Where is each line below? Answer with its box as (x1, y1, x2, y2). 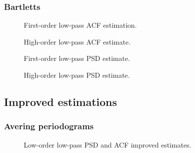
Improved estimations (4, 94, 117, 109)
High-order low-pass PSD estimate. (24, 70, 130, 80)
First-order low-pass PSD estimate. (24, 53, 130, 63)
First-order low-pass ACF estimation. (24, 20, 137, 30)
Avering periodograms (4, 120, 94, 132)
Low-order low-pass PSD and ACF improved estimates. (24, 139, 192, 150)
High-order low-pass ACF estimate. (24, 36, 131, 47)
